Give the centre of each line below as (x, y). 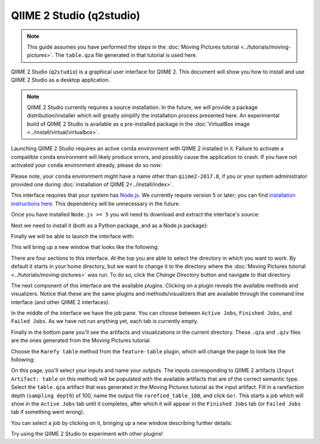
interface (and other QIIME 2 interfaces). (60, 302)
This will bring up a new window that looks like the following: (85, 247)
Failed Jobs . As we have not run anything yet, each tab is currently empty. (105, 321)
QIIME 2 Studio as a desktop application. (60, 80)
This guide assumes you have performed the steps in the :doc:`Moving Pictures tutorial (133, 47)
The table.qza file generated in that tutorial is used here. (126, 55)
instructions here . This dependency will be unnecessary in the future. (96, 203)
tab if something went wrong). (48, 412)
